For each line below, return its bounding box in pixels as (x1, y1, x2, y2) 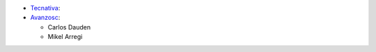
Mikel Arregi (47, 33, 83, 41)
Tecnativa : (30, 4, 61, 12)
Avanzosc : (30, 14, 61, 22)
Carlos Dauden (47, 23, 91, 31)
